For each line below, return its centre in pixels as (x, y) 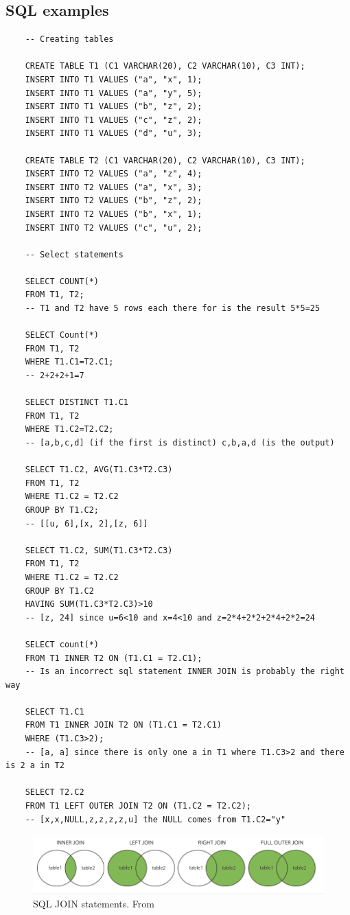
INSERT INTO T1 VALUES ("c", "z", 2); (114, 120)
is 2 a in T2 (35, 766)
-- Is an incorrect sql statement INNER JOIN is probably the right (185, 672)
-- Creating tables (69, 39)
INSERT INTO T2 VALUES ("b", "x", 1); (114, 214)
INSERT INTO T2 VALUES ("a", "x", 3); (114, 187)
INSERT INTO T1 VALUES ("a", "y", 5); (114, 93)
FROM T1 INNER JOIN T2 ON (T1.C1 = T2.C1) (123, 725)
